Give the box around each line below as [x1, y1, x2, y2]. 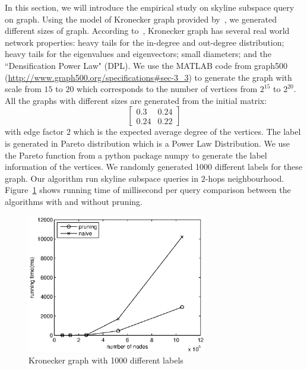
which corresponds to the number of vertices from [77, 83, 258, 95]
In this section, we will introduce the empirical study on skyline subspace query [5, 1, 295, 13]
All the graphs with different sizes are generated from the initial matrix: [5, 94, 267, 106]
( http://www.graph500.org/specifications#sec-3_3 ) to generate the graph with [5, 71, 292, 83]
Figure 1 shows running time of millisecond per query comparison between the [5, 184, 291, 196]
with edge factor [5, 125, 64, 138]
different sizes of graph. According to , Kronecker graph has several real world [5, 24, 290, 37]
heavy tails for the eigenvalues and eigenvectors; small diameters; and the [5, 48, 271, 60]
